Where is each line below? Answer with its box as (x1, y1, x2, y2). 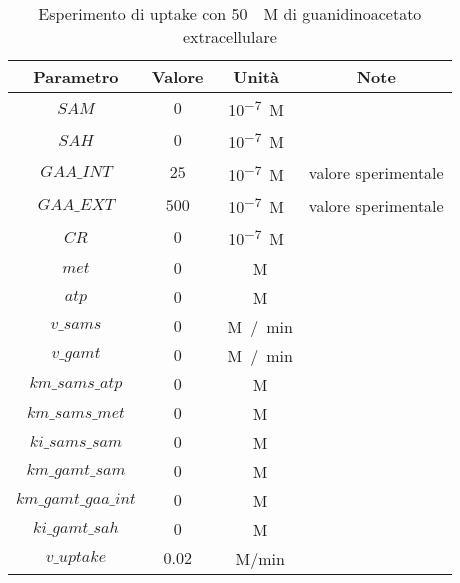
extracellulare (182, 25, 277, 48)
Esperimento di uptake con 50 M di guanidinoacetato (38, 2, 422, 25)
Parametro (33, 65, 119, 88)
